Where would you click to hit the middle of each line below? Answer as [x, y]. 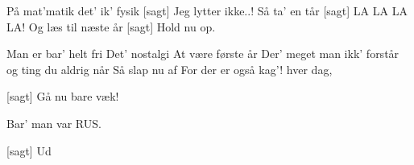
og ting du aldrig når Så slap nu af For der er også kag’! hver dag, [170, 69]
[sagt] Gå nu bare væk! [63, 96]
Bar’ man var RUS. [54, 123]
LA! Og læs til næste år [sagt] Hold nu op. [111, 26]
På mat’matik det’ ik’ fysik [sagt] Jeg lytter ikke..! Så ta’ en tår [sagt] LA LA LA [207, 10]
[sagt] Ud [29, 150]
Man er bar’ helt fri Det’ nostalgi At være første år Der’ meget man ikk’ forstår [203, 54]
